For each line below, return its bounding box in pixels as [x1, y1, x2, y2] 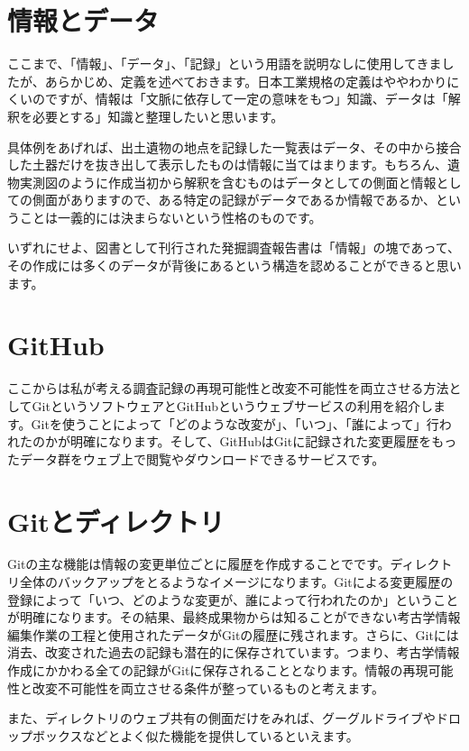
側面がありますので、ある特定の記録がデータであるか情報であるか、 [32, 190, 436, 209]
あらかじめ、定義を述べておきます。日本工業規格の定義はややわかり [44, 71, 447, 90]
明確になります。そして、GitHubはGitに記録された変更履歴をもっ [69, 432, 457, 451]
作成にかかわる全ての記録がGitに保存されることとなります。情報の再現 [7, 661, 428, 680]
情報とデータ [7, 2, 160, 39]
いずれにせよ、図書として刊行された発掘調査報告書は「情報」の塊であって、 [7, 238, 461, 257]
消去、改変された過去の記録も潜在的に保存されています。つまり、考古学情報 [7, 643, 460, 662]
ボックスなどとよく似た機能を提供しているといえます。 [32, 726, 359, 745]
